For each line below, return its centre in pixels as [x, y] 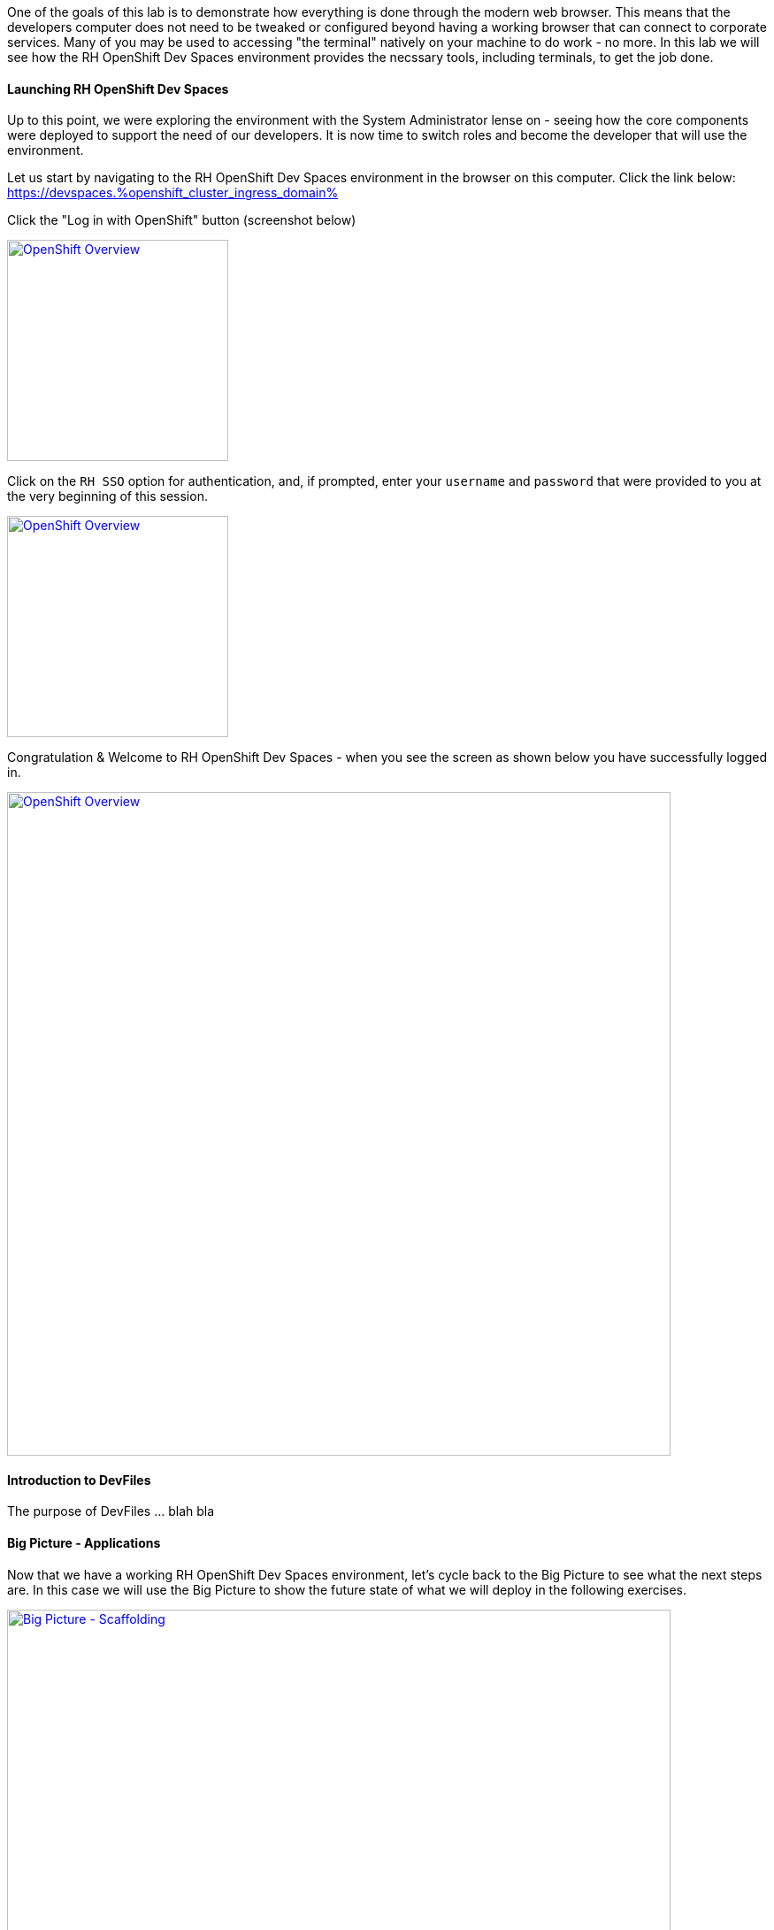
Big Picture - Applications [84, 1543]
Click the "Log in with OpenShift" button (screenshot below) [182, 220]
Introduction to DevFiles [79, 1480]
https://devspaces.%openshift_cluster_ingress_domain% [173, 193]
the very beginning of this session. [107, 496]
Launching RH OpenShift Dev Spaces [118, 88]
